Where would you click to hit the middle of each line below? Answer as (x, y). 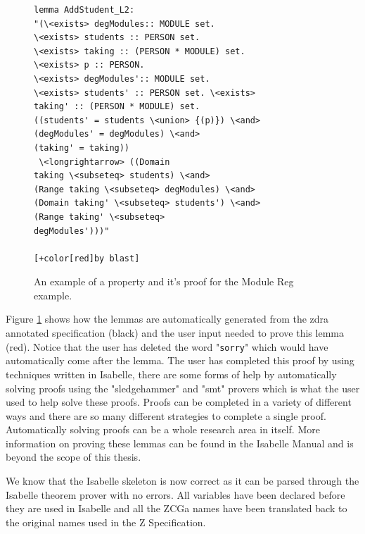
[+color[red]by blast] (87, 258)
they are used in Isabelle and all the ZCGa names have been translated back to (177, 508)
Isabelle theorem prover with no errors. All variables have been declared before (175, 494)
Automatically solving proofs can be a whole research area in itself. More (163, 429)
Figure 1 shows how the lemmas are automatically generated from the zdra (167, 319)
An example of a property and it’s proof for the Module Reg (164, 281)
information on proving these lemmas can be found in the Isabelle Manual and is (180, 443)
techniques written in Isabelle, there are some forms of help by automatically (171, 374)
